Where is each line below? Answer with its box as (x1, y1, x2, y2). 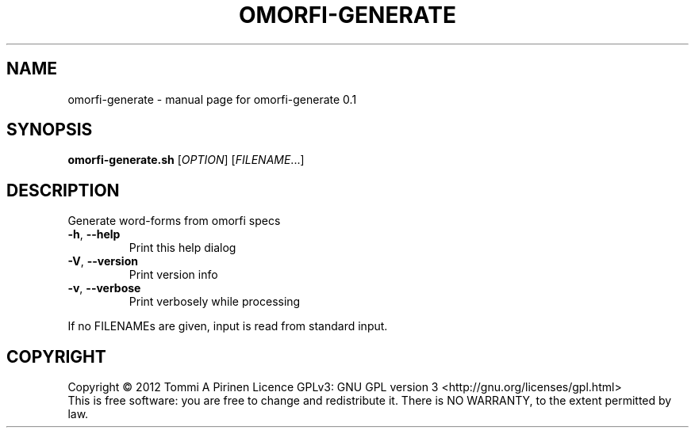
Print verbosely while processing (129, 295, 301, 309)
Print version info (129, 268, 218, 282)
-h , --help (67, 227, 121, 242)
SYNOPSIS (6, 120, 93, 140)
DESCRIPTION (6, 180, 120, 200)
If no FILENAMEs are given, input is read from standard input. (67, 319, 388, 333)
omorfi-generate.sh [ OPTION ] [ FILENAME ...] (67, 153, 305, 167)
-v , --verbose (67, 281, 141, 295)
